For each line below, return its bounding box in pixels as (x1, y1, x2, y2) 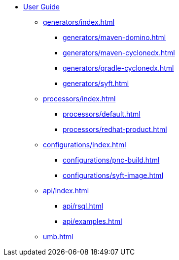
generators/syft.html (63, 79, 129, 87)
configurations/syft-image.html (63, 171, 164, 179)
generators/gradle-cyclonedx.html (63, 64, 174, 72)
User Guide (23, 2, 60, 11)
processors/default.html (63, 110, 141, 118)
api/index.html (43, 186, 89, 195)
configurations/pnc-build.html (63, 156, 160, 164)
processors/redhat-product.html (63, 125, 167, 133)
